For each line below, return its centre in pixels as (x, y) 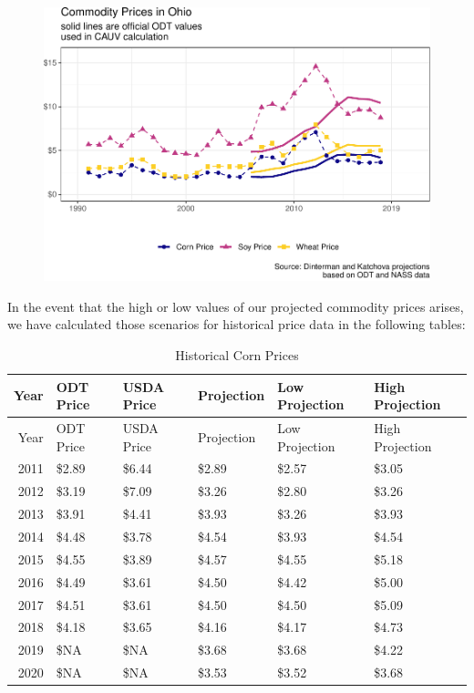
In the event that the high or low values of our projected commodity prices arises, (236, 306)
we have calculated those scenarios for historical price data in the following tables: (237, 324)
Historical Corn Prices (237, 355)
